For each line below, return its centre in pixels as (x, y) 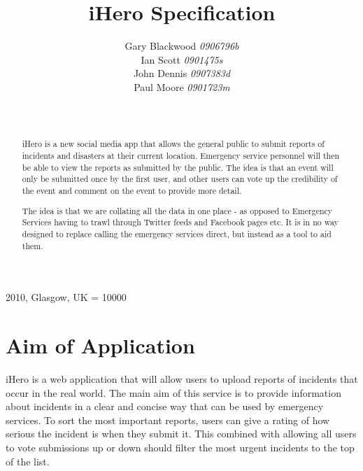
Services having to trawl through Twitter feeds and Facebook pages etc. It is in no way (180, 222)
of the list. (28, 461)
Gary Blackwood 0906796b (182, 46)
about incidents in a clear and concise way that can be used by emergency (165, 406)
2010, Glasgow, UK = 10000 (66, 297)
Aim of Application (100, 345)
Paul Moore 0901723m (182, 86)
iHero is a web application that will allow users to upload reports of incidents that (182, 379)
